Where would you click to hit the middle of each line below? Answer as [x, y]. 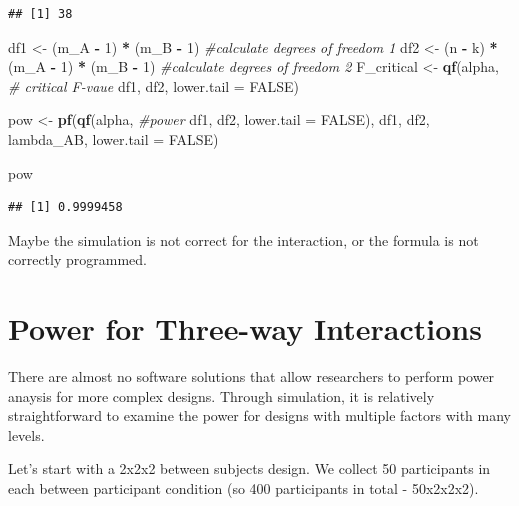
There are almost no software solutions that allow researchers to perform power [251, 376]
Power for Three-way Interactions [245, 328]
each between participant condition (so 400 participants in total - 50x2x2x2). [243, 488]
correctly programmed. [77, 259]
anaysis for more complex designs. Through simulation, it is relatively [221, 395]
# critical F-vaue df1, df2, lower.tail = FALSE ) [154, 85]
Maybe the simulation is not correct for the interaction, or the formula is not [243, 239]
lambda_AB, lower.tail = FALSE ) [113, 138]
